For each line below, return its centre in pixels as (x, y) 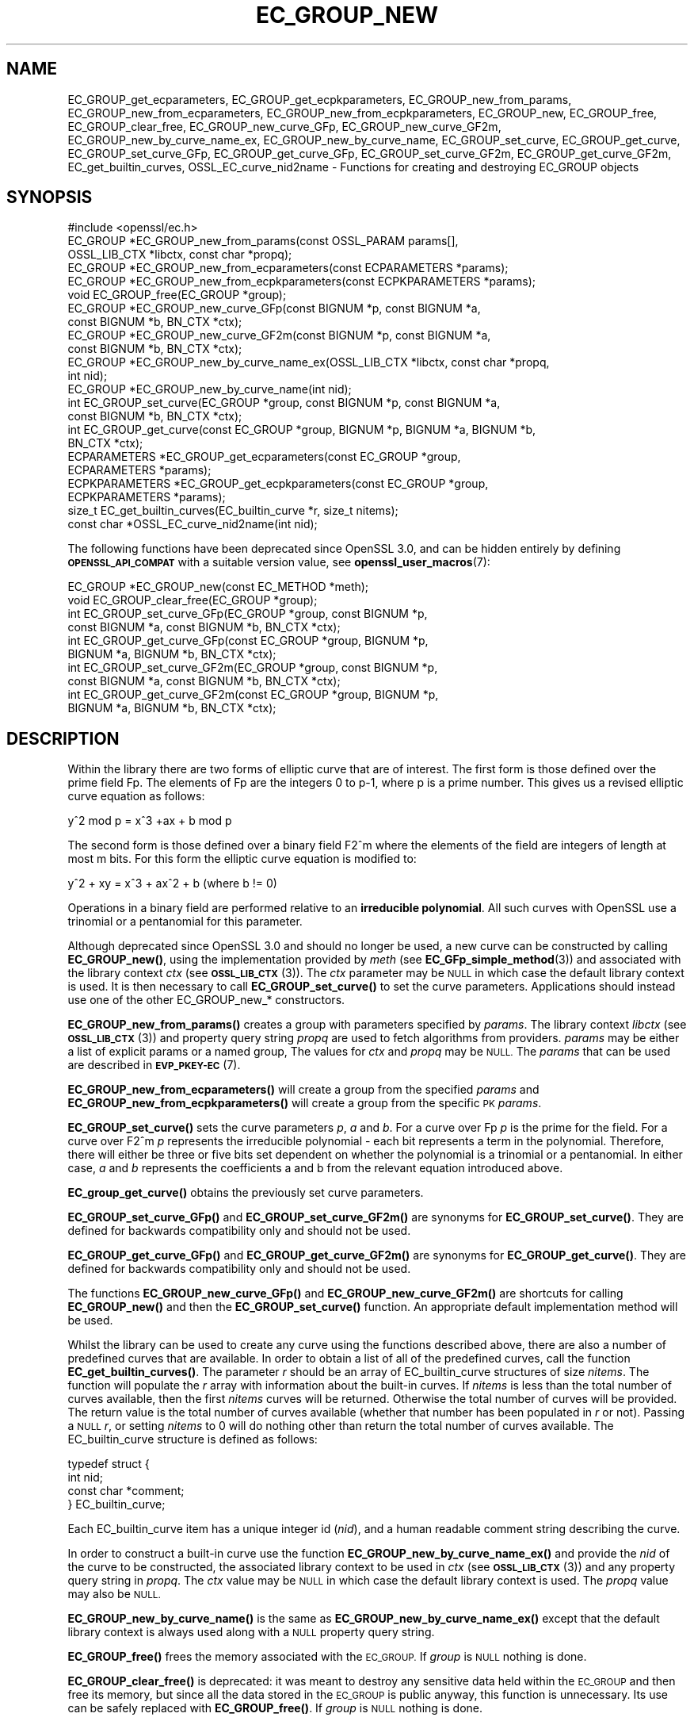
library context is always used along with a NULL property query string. (251, 1632)
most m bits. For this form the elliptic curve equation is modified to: (242, 859)
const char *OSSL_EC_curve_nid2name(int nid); (193, 524)
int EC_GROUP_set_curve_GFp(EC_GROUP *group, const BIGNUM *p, (248, 614)
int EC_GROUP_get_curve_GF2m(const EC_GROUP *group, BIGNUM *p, (253, 695)
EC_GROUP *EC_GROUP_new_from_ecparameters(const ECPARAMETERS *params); (288, 268)
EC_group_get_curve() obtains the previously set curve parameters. (246, 1193)
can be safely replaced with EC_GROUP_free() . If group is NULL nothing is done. (275, 1708)
